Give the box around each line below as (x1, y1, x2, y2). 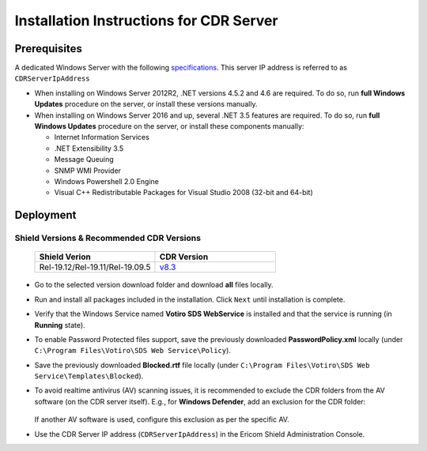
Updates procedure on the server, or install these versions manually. (34, 100, 258, 109)
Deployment (14, 209, 77, 222)
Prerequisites (14, 42, 82, 55)
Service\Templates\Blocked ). (34, 371, 144, 381)
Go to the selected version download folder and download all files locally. (34, 280, 274, 290)
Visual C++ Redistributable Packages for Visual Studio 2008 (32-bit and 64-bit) (54, 188, 314, 197)
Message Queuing (54, 155, 114, 164)
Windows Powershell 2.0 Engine (54, 176, 160, 186)
